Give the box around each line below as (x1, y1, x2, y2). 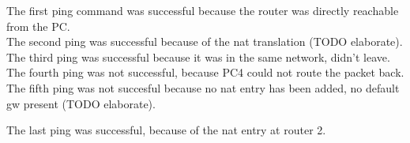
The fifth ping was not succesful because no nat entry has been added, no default (6, 79, 400, 96)
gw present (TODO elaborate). (6, 95, 156, 111)
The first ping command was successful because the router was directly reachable (6, 2, 399, 18)
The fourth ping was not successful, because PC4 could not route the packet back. (6, 64, 404, 81)
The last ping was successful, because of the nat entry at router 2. (6, 122, 326, 138)
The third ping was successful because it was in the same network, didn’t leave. (6, 48, 390, 65)
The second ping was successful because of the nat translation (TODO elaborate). (6, 33, 403, 50)
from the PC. (6, 17, 70, 34)
